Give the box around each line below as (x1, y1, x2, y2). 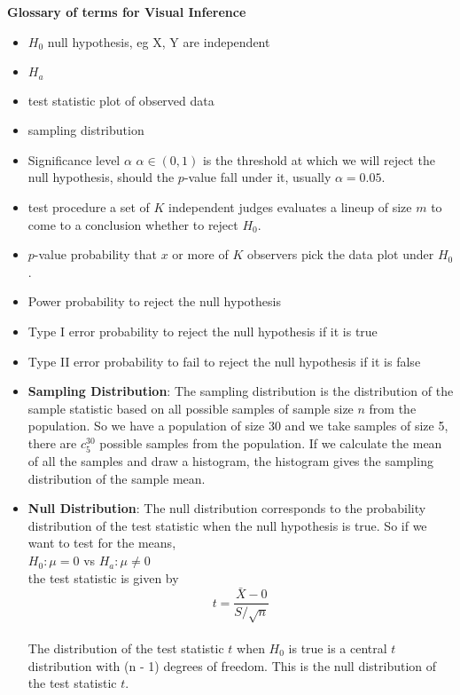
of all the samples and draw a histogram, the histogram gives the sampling (27, 452, 433, 470)
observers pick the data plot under (247, 245, 434, 264)
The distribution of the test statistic (27, 638, 224, 657)
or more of (172, 245, 229, 264)
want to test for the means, (27, 533, 176, 552)
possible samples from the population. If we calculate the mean (99, 433, 442, 452)
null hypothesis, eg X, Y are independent (47, 32, 270, 51)
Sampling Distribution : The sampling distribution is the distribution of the (27, 382, 454, 400)
